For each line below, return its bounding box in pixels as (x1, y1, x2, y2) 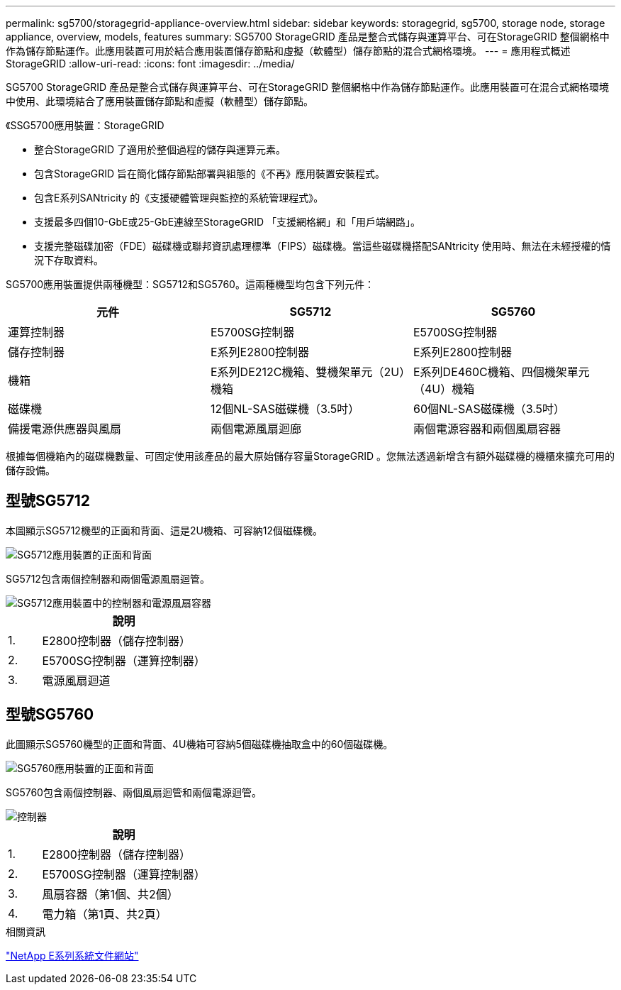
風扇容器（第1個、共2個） (42, 886, 179, 901)
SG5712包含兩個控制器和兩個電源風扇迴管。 (6, 572, 210, 585)
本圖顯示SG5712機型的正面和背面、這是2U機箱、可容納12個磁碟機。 (6, 524, 323, 537)
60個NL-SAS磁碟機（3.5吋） (413, 402, 566, 416)
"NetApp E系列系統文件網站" (6, 949, 139, 962)
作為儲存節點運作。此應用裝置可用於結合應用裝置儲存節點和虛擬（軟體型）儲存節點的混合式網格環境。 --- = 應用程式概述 (6, 45, 571, 57)
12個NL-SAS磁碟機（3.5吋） (210, 402, 360, 416)
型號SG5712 (6, 492, 91, 510)
